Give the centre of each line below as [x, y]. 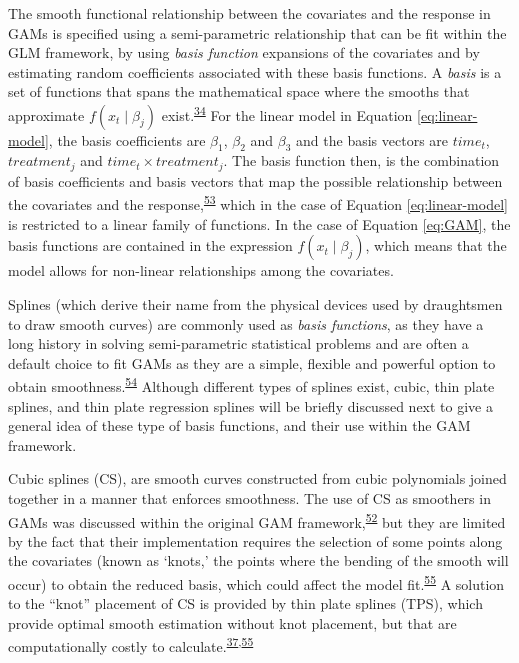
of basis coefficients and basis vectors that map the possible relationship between [255, 180]
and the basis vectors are [372, 139]
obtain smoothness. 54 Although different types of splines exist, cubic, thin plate [251, 384]
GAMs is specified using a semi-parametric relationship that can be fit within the [257, 32]
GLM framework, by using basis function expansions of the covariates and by [244, 52]
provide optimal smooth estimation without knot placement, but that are [232, 622]
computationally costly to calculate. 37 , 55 [131, 645]
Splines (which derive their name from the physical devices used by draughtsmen [255, 303]
